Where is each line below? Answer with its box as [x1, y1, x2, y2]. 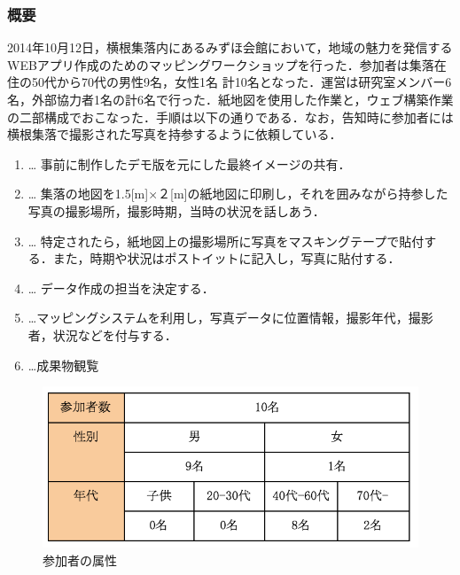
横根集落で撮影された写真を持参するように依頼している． [7, 125, 342, 144]
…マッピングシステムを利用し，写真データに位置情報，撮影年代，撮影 [27, 308, 433, 327]
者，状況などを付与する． [27, 325, 177, 344]
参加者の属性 [43, 550, 117, 569]
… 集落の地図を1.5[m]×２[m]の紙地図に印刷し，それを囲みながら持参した [27, 184, 448, 203]
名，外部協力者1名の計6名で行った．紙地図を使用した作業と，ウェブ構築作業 [7, 90, 454, 108]
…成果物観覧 [27, 355, 99, 374]
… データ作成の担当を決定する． [27, 278, 214, 297]
